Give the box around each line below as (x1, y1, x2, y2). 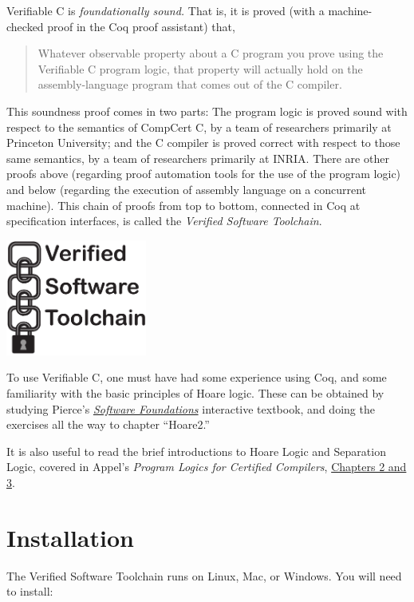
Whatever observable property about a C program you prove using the (37, 45, 384, 61)
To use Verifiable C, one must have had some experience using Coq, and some (6, 369, 387, 386)
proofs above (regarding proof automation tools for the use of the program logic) (6, 165, 401, 182)
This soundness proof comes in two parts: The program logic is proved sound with (6, 102, 408, 119)
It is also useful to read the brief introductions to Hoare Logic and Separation (6, 442, 386, 459)
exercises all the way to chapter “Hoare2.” (6, 416, 210, 433)
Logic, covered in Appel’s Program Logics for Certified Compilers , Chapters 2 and (6, 458, 407, 475)
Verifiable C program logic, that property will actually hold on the (37, 60, 363, 77)
